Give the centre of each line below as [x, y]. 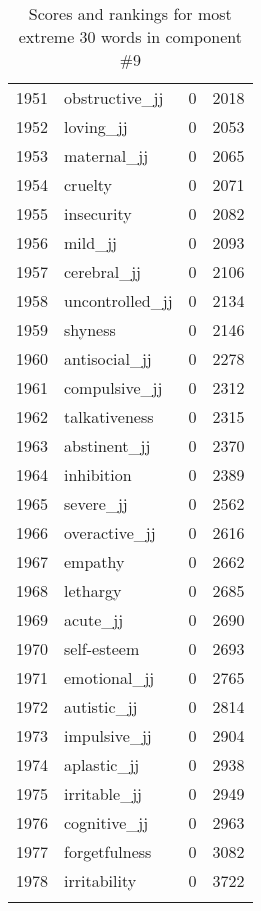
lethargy [93, 590]
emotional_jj [109, 677]
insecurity [98, 213]
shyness [90, 329]
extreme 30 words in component [130, 36]
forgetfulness [108, 851]
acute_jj [94, 619]
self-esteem [102, 648]
